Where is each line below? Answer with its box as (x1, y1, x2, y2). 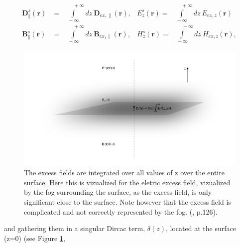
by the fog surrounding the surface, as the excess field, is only (24, 187, 212, 197)
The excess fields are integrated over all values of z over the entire (24, 167, 225, 178)
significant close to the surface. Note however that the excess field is (24, 197, 231, 207)
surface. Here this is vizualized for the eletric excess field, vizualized (24, 177, 231, 187)
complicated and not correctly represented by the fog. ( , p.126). (24, 206, 218, 217)
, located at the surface (166, 223, 236, 234)
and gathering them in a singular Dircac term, (4, 223, 145, 234)
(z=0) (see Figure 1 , (4, 233, 65, 243)
